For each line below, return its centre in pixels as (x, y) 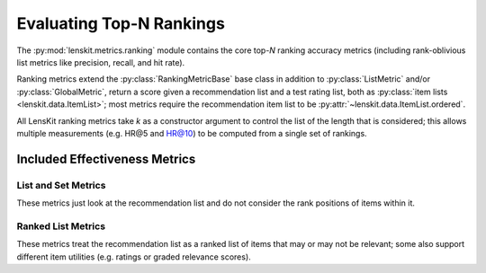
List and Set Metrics (61, 185)
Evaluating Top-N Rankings (121, 23)
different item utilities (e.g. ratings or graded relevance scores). (134, 257)
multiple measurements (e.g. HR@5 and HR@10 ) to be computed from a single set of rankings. (192, 133)
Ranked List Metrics (61, 226)
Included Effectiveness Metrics (106, 159)
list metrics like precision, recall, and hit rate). (101, 62)
